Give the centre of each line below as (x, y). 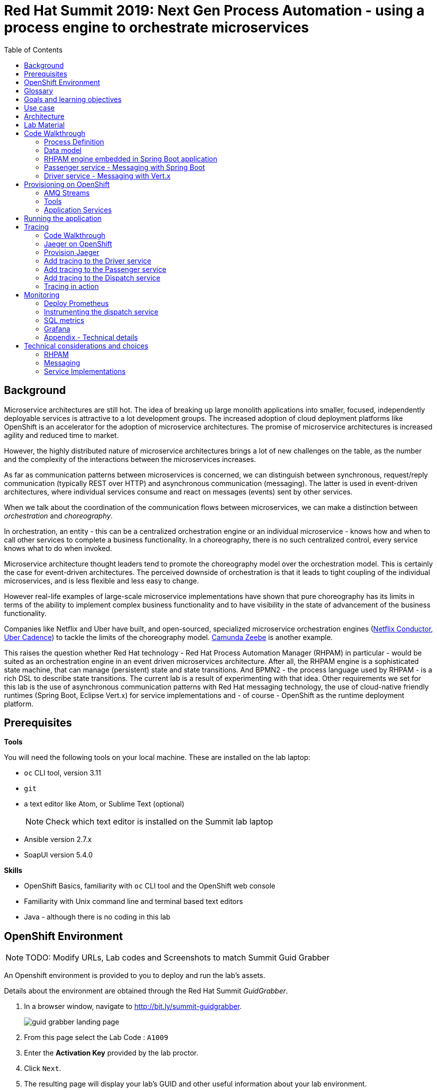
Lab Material (44, 124)
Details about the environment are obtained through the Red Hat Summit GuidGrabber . (146, 991)
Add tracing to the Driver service (98, 260)
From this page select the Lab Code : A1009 (96, 1037)
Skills (13, 870)
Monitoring (42, 294)
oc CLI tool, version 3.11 (63, 773)
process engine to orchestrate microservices (157, 27)
